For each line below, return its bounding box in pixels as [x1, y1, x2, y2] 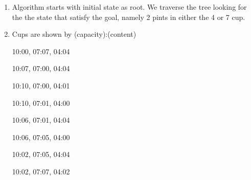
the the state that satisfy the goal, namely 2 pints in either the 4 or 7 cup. [12, 11, 245, 22]
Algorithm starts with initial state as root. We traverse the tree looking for [12, 2, 247, 12]
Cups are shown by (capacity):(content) [12, 29, 136, 39]
